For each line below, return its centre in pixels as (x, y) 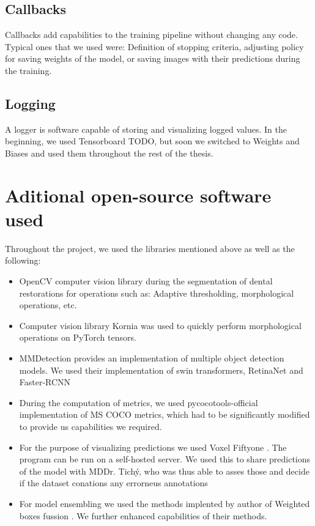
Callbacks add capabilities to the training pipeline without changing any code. (151, 35)
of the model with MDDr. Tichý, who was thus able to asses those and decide (164, 471)
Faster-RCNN (45, 382)
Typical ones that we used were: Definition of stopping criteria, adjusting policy (154, 46)
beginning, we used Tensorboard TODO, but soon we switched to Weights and (152, 141)
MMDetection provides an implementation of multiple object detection (152, 358)
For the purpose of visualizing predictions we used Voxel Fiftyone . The (153, 447)
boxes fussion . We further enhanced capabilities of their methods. (143, 515)
